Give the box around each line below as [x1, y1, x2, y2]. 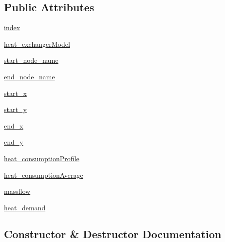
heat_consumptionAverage [4, 169, 83, 180]
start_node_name [4, 55, 58, 65]
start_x [4, 88, 27, 98]
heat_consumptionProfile [4, 153, 79, 163]
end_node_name [4, 71, 55, 81]
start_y [4, 104, 27, 114]
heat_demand [4, 202, 46, 212]
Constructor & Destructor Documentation [4, 226, 222, 241]
